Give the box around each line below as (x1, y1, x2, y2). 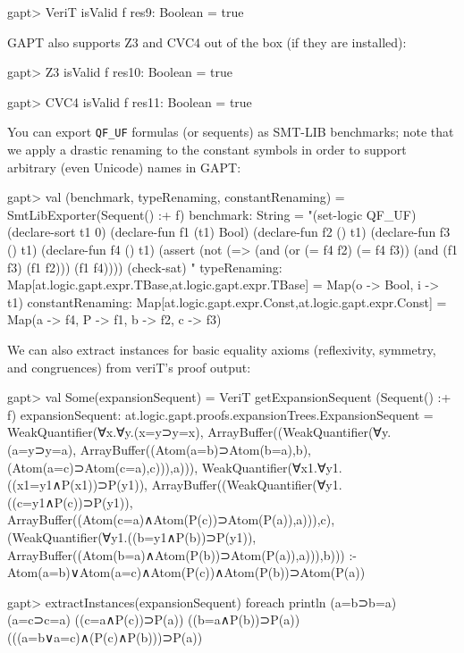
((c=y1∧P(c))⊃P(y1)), (7, 492, 133, 511)
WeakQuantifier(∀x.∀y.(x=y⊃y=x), (7, 423, 204, 441)
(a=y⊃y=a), (7, 440, 77, 458)
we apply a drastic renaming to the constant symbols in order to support (7, 140, 407, 159)
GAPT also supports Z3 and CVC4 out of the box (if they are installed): (7, 32, 407, 51)
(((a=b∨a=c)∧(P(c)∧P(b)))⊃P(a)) (7, 627, 203, 646)
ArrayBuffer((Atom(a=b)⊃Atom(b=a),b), (80, 440, 311, 458)
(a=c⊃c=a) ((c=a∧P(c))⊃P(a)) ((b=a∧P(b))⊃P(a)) (7, 610, 300, 629)
